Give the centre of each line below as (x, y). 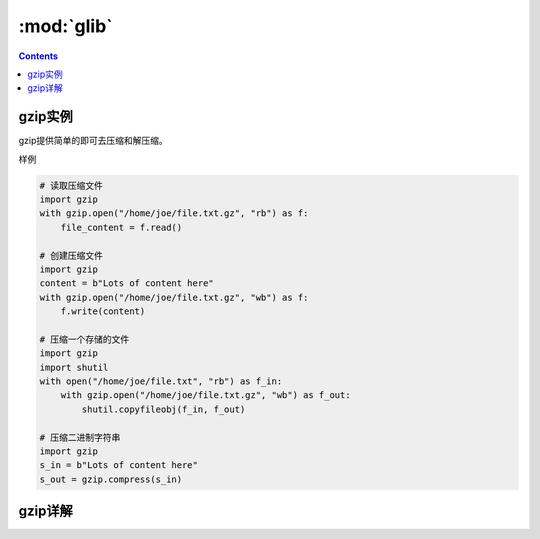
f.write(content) (103, 311)
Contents (38, 56)
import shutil (74, 367)
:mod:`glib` (66, 26)
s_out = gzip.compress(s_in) (111, 479)
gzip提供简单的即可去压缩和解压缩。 (93, 141)
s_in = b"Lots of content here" (119, 465)
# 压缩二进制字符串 (80, 437)
